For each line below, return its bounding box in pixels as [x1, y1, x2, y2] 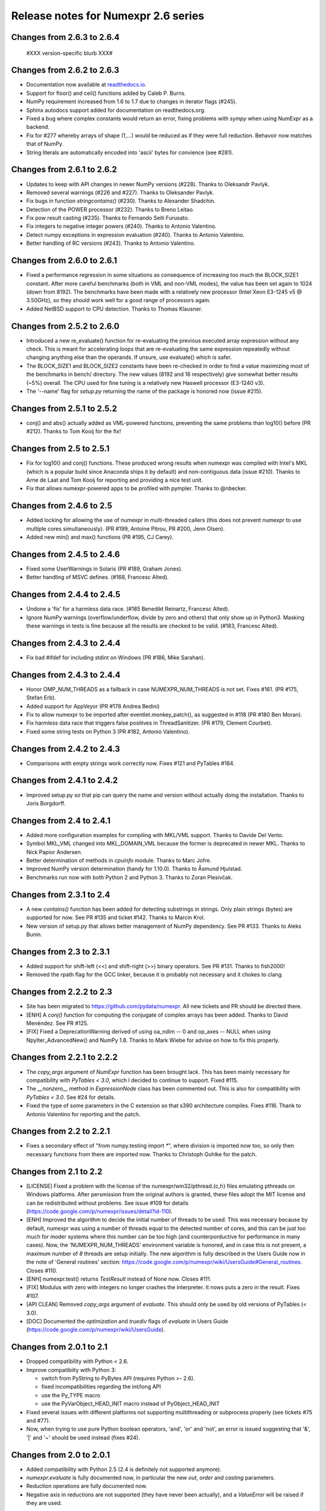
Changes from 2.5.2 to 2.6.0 [11, 321, 120, 331]
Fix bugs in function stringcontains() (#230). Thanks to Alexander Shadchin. [26, 197, 216, 205]
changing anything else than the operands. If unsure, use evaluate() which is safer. [26, 354, 232, 361]
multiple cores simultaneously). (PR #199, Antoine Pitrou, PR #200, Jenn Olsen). [26, 525, 225, 532]
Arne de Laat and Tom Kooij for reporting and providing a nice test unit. [26, 476, 203, 484]
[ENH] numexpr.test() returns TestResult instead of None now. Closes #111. [26, 1275, 212, 1283]
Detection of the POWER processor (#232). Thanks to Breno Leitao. [26, 205, 194, 213]
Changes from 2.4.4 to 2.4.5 [11, 589, 121, 600]
